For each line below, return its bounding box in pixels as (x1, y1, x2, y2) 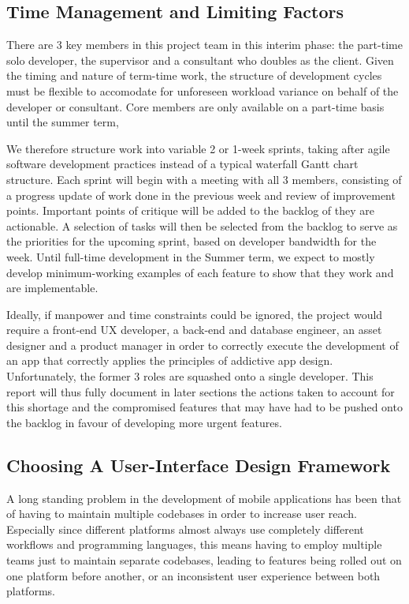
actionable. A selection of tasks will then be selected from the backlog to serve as (6, 217, 398, 234)
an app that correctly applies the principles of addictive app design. (6, 352, 333, 369)
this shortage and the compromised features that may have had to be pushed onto (6, 399, 403, 415)
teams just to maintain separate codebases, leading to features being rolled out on (6, 552, 402, 568)
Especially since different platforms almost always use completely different (6, 520, 364, 537)
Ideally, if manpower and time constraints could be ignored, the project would (6, 306, 383, 322)
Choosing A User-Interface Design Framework (6, 452, 391, 477)
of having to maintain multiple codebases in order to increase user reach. (6, 505, 357, 522)
